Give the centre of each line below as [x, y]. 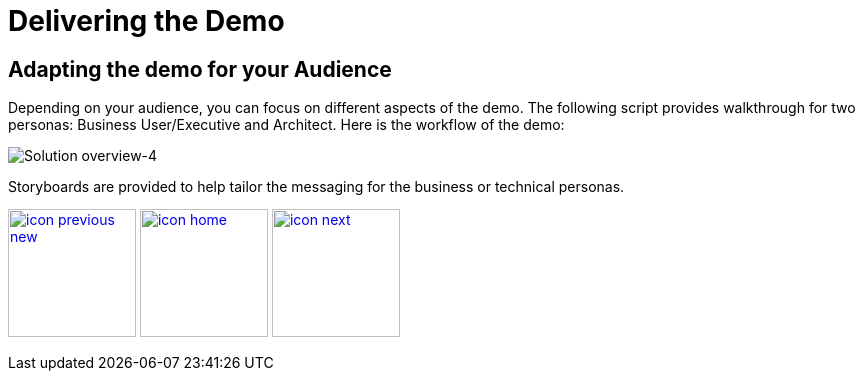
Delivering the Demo [146, 21]
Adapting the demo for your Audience [200, 69]
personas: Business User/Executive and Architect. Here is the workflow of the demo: [286, 125]
